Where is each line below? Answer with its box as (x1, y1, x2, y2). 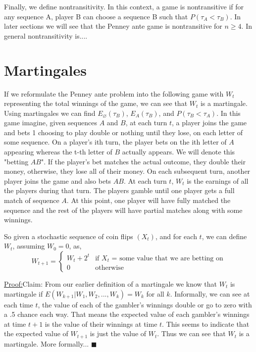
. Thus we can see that (157, 328, 226, 339)
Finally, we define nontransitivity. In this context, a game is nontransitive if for (4, 1, 244, 11)
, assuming (12, 241, 45, 251)
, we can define (202, 231, 247, 241)
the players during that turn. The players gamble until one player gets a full (4, 185, 235, 196)
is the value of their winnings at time (45, 318, 157, 329)
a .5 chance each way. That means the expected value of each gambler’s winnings (4, 309, 250, 319)
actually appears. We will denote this (122, 147, 235, 157)
